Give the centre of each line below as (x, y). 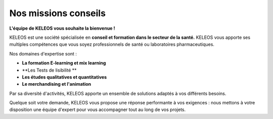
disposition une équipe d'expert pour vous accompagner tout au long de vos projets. (98, 110)
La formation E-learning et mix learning (64, 63)
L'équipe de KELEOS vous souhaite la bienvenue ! (62, 28)
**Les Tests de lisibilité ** (49, 70)
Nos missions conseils (58, 13)
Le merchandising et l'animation (57, 84)
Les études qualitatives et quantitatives (64, 77)
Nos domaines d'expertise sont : (43, 53)
